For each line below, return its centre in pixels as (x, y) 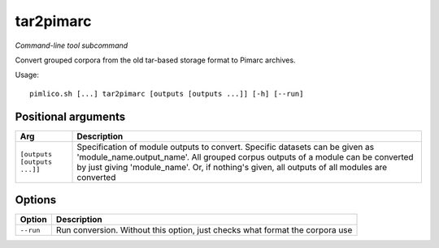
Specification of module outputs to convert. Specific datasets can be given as (225, 147)
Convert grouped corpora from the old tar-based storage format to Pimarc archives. (155, 60)
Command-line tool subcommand (72, 45)
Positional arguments (70, 116)
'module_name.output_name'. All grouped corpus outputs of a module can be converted (245, 156)
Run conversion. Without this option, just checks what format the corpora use (204, 230)
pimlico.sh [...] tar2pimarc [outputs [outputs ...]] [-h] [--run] (167, 94)
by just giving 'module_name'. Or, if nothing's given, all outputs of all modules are (232, 167)
